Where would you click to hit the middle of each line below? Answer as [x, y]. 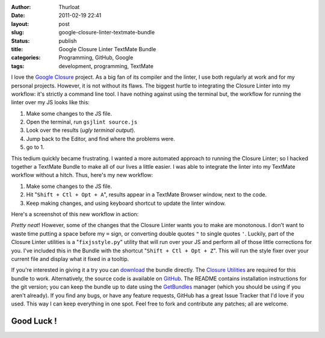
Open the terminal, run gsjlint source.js [82, 122]
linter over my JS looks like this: [50, 102]
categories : [26, 58]
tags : [18, 66]
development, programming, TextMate [106, 66]
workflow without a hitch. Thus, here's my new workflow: [82, 175]
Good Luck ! [34, 321]
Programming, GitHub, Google [96, 58]
